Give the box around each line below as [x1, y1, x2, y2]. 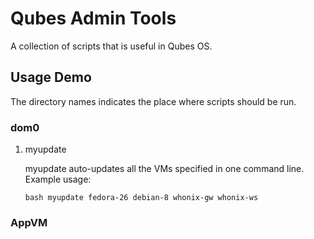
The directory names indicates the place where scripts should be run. [10, 95, 297, 107]
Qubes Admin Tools [10, 7, 177, 30]
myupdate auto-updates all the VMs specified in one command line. [24, 163, 305, 175]
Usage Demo [10, 69, 92, 86]
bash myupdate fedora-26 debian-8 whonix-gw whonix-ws [24, 193, 259, 203]
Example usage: [24, 173, 92, 186]
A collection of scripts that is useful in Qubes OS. [10, 40, 213, 52]
